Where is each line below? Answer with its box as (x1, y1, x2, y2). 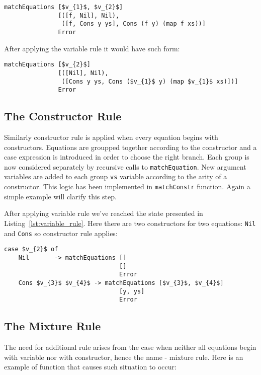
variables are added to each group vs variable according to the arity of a (4, 171, 227, 182)
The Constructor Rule (4, 108, 122, 124)
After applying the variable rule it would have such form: (4, 43, 180, 53)
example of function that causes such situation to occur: (4, 361, 177, 372)
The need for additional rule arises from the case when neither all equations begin (4, 342, 256, 352)
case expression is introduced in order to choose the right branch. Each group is (4, 152, 249, 162)
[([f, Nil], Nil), (58, 12, 120, 19)
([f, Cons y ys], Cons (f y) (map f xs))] (61, 20, 206, 28)
